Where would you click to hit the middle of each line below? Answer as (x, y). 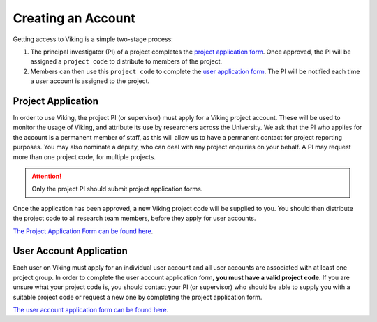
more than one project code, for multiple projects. (84, 156)
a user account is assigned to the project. (90, 81)
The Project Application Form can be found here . (83, 231)
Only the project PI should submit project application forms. (117, 189)
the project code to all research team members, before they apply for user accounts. (134, 218)
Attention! (47, 176)
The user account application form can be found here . (91, 310)
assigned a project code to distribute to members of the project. (126, 61)
